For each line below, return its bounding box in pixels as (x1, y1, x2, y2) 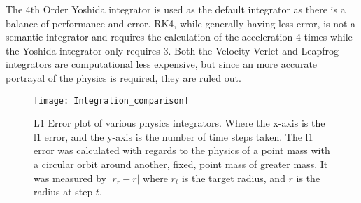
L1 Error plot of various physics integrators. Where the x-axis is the (34, 115, 325, 130)
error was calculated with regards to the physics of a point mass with (34, 143, 330, 157)
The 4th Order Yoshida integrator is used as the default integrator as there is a (6, 2, 346, 16)
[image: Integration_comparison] (34, 95, 189, 106)
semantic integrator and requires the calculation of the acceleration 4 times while (6, 29, 353, 44)
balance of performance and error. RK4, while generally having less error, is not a (6, 15, 356, 30)
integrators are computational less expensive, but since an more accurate (6, 57, 318, 71)
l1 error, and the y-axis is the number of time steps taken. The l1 (34, 129, 313, 143)
